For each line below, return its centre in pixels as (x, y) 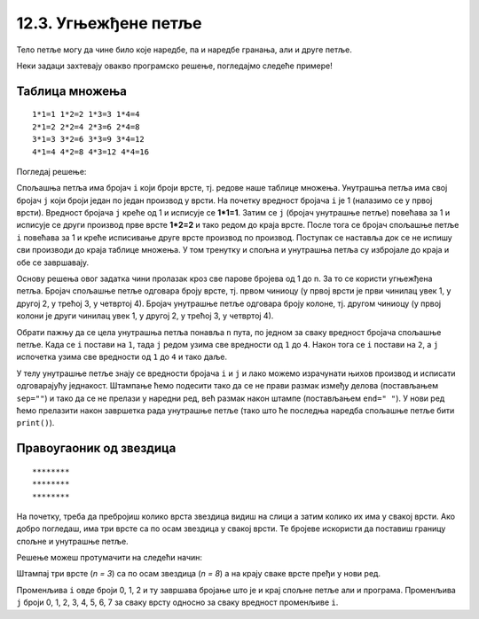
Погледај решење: (51, 171)
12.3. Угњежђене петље (110, 23)
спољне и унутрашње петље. (72, 541)
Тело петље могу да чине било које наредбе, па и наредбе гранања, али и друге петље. (184, 50)
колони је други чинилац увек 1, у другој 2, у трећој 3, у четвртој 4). (145, 316)
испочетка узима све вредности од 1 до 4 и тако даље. (122, 357)
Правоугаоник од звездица (96, 448)
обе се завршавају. (52, 262)
